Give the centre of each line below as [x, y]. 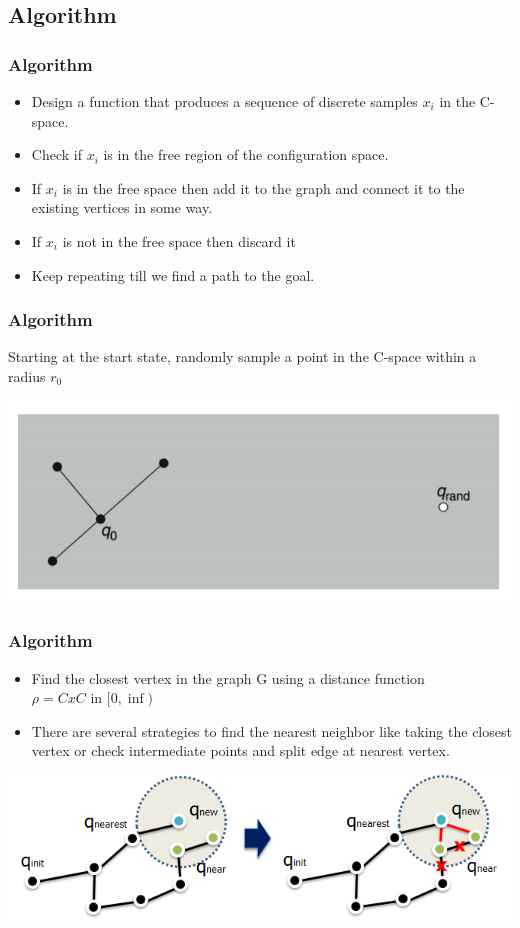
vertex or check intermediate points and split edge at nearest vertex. [240, 750]
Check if [56, 154]
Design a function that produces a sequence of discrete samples [224, 101]
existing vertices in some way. [122, 207]
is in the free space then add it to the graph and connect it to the [263, 187]
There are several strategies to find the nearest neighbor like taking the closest [271, 730]
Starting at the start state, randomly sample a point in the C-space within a [242, 356]
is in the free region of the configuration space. [246, 154]
